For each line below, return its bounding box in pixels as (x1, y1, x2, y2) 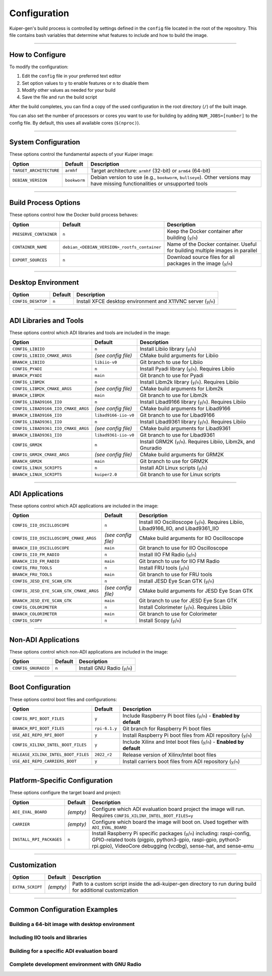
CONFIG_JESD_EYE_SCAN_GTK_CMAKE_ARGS (12, 588, 99, 593)
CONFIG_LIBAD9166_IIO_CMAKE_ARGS (12, 406, 89, 411)
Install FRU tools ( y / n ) (139, 564, 189, 571)
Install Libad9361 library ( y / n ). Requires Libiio (140, 418, 246, 425)
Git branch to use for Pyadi (140, 372, 203, 379)
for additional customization (72, 887, 139, 894)
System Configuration (9, 138, 81, 146)
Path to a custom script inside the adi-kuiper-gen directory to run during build (72, 881, 256, 888)
